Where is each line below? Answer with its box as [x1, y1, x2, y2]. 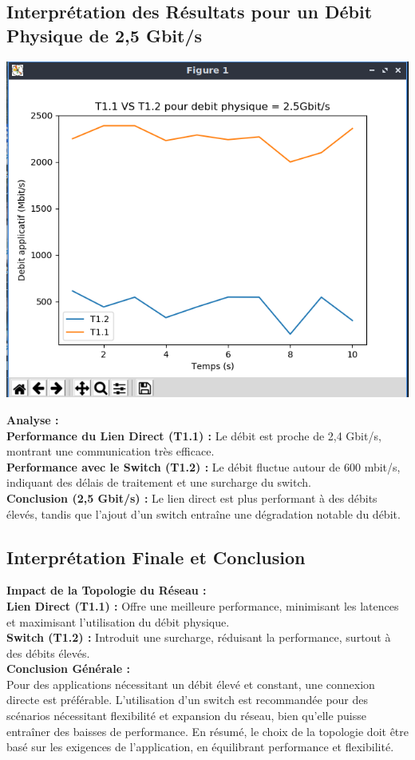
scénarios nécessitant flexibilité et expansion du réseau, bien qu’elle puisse [6, 707, 367, 724]
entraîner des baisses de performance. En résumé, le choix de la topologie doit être [6, 722, 409, 739]
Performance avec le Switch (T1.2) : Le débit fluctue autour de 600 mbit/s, [6, 458, 401, 475]
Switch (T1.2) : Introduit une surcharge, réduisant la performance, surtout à [6, 629, 391, 646]
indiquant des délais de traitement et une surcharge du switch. [6, 474, 311, 491]
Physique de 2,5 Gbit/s [6, 22, 203, 47]
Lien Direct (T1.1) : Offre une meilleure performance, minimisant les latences [6, 597, 399, 614]
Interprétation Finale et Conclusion [6, 544, 306, 569]
